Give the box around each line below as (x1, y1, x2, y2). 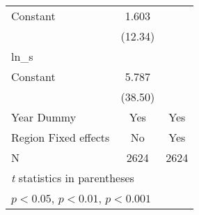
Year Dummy (11, 109, 77, 125)
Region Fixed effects (11, 129, 110, 145)
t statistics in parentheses (11, 170, 134, 186)
